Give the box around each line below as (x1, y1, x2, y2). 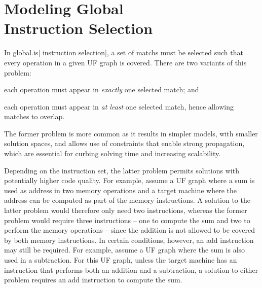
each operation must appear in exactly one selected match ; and (4, 84, 199, 95)
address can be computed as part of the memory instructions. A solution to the (4, 195, 250, 205)
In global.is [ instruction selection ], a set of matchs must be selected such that (4, 47, 243, 58)
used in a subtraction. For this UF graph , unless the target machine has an (4, 255, 237, 265)
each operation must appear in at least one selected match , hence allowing (4, 101, 234, 112)
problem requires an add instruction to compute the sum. (4, 274, 182, 285)
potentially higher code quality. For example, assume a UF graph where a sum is (4, 175, 255, 186)
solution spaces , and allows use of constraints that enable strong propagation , (4, 138, 245, 149)
